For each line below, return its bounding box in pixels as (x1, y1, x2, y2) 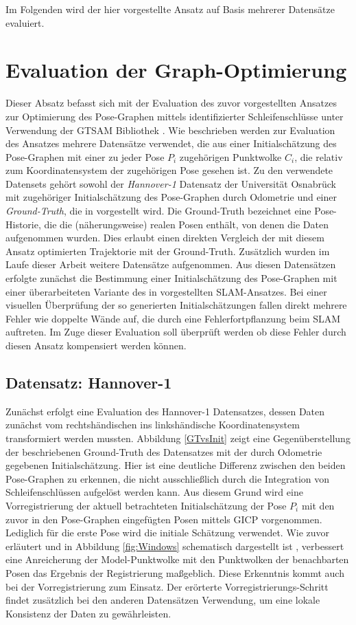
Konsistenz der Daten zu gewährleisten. (5, 606, 171, 620)
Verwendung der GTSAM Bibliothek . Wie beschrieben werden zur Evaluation (5, 122, 335, 137)
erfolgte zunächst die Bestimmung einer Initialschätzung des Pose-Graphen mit (5, 271, 337, 285)
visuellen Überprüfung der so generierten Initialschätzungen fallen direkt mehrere (5, 298, 347, 312)
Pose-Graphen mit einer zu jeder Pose (5, 149, 165, 164)
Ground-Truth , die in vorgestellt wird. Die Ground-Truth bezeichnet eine (5, 204, 311, 218)
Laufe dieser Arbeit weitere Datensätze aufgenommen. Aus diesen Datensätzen (5, 257, 336, 272)
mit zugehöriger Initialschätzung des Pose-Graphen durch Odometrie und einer (5, 190, 337, 204)
